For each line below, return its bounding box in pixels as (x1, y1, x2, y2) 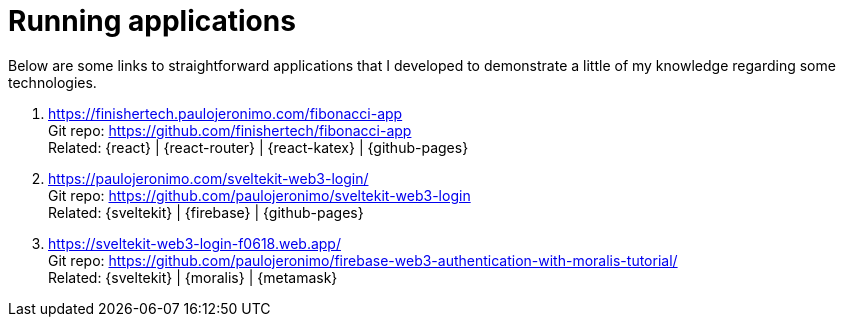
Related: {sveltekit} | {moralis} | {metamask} (48, 268, 338, 286)
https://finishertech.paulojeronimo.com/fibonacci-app (48, 104, 403, 122)
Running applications (8, 4, 296, 38)
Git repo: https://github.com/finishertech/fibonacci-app (48, 121, 412, 139)
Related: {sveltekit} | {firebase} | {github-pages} (48, 203, 364, 221)
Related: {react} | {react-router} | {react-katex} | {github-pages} (48, 138, 469, 156)
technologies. (8, 73, 97, 91)
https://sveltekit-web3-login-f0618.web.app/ (48, 234, 341, 252)
